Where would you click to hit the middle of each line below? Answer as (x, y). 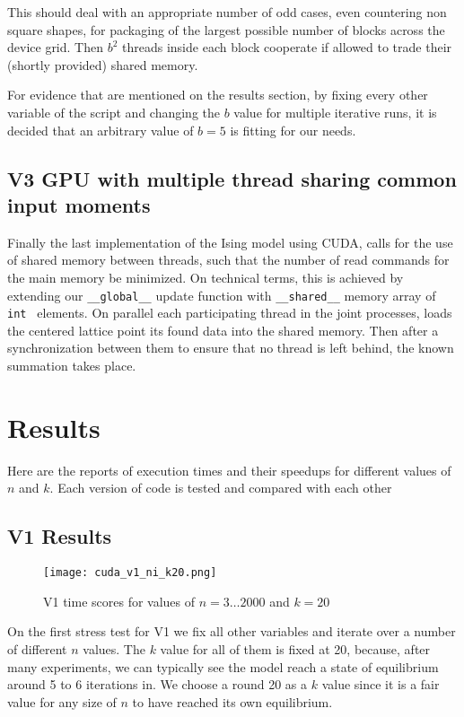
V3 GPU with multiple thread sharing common (232, 178)
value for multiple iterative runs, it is (335, 112)
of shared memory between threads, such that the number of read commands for (228, 260)
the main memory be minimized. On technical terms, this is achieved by (206, 277)
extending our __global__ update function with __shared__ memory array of (222, 295)
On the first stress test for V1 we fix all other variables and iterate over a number (232, 631)
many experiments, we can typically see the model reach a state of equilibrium (223, 666)
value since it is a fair (381, 684)
